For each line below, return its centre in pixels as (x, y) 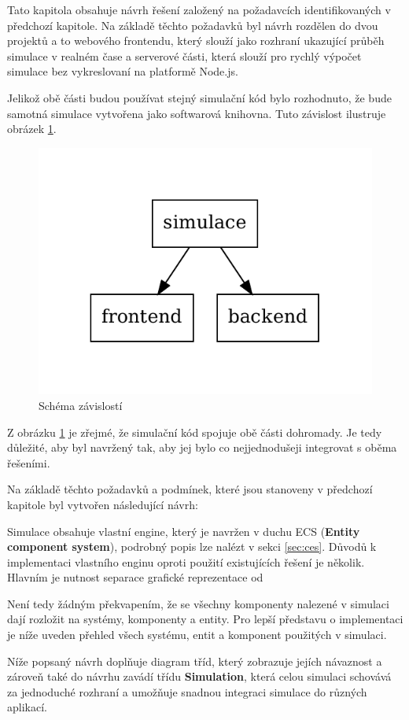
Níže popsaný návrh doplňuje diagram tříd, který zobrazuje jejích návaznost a (195, 661)
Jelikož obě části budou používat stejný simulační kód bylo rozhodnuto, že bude (199, 97)
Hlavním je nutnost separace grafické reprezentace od (135, 577)
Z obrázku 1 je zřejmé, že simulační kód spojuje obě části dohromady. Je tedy (195, 432)
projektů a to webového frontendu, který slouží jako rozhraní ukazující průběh (196, 41)
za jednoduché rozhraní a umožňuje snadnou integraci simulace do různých (187, 691)
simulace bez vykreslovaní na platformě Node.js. (123, 71)
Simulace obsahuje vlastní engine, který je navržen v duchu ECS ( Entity (184, 531)
